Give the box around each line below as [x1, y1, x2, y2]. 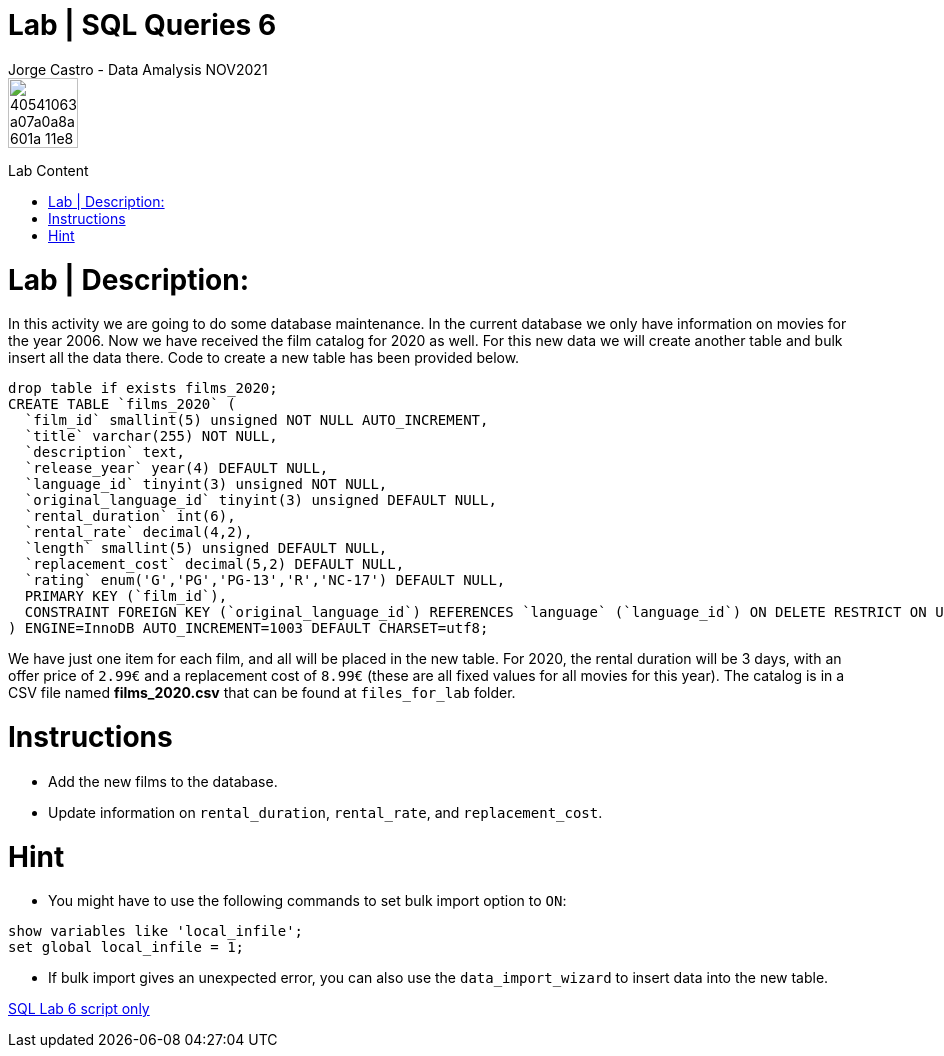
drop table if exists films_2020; [8, 380, 278, 397]
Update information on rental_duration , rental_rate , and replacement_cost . [48, 803, 603, 821]
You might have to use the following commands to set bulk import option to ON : [48, 892, 567, 910]
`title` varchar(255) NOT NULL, [24, 428, 278, 445]
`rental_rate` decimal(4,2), [24, 524, 253, 541]
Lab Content [8, 161, 89, 179]
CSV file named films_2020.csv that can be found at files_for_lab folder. [8, 684, 516, 702]
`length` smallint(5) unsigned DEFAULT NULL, [24, 540, 388, 557]
